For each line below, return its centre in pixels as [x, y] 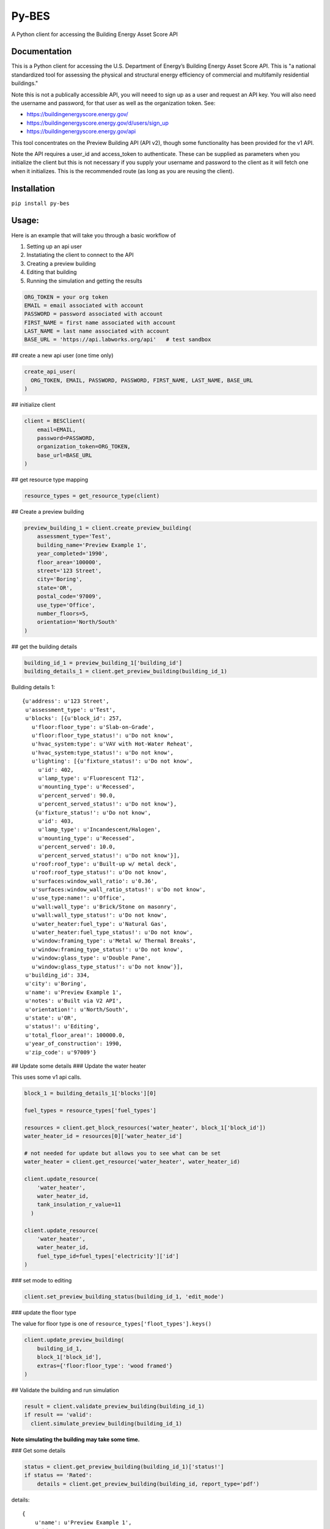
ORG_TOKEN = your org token [66, 297]
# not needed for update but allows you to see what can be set [123, 1153]
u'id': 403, [56, 821]
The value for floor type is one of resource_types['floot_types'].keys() [112, 1324]
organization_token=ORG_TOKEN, [84, 447]
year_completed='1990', [72, 554]
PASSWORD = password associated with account [94, 314]
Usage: [25, 220]
